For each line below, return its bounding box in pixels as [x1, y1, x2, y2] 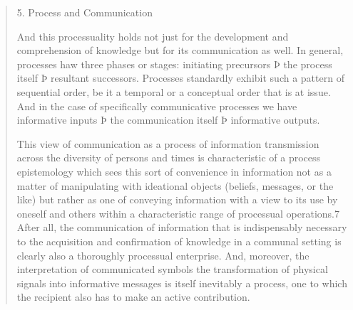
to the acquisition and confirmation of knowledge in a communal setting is [16, 233, 342, 248]
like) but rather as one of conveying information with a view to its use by [16, 192, 338, 207]
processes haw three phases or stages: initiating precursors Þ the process [16, 56, 332, 71]
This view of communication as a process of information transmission [16, 136, 319, 151]
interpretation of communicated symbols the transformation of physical [16, 262, 328, 277]
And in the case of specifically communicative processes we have [16, 98, 297, 113]
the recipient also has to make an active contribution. [16, 289, 250, 304]
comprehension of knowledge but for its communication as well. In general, [16, 43, 344, 58]
